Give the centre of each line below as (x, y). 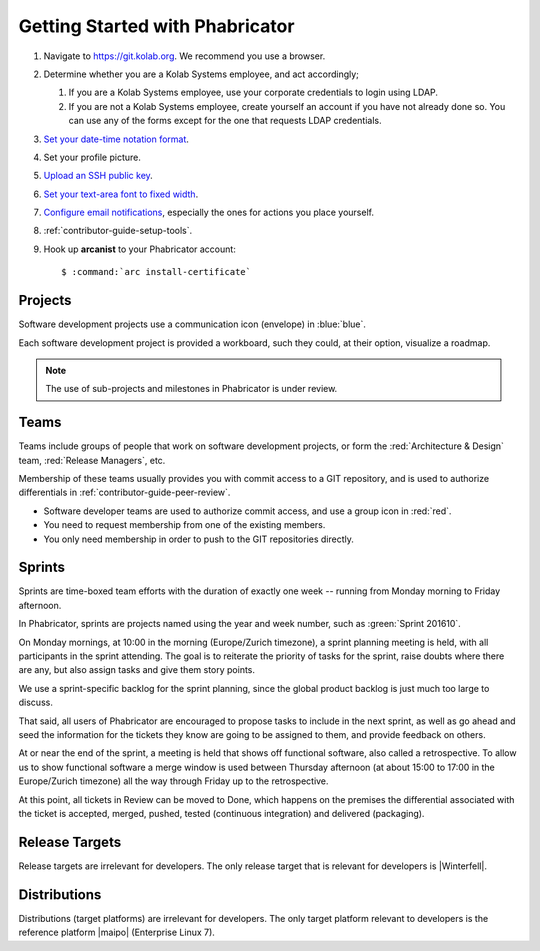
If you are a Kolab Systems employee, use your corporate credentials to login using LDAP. (253, 92)
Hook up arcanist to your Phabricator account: (140, 249)
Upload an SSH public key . (98, 176)
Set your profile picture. (92, 157)
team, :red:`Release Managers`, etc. (92, 460)
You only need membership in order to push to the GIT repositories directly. (199, 539)
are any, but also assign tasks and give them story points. (136, 670)
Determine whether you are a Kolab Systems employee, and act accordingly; (201, 74)
